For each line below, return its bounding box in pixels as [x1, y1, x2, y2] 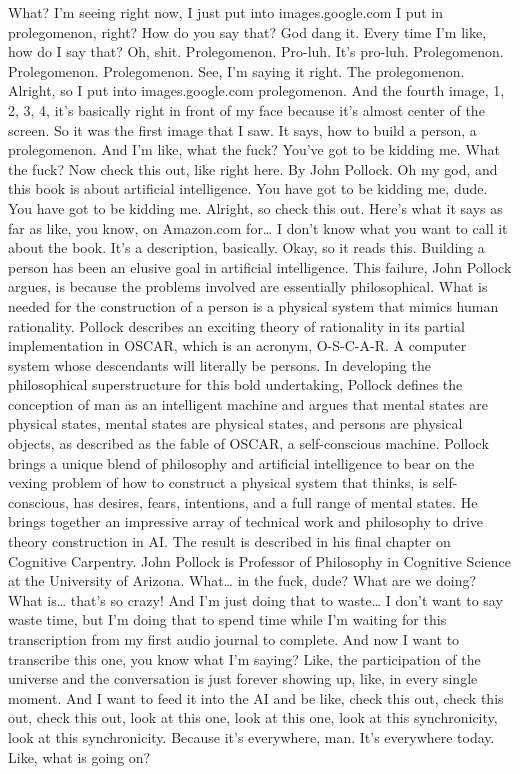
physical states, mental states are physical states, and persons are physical [8, 413, 463, 434]
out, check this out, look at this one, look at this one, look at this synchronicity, [8, 707, 498, 728]
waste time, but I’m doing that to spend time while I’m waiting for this [8, 609, 447, 630]
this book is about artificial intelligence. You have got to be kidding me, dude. [8, 178, 488, 199]
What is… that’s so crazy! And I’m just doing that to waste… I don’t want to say [8, 589, 503, 610]
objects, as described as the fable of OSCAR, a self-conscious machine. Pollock [8, 433, 489, 454]
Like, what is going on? [8, 746, 151, 767]
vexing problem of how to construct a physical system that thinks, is [8, 472, 429, 493]
